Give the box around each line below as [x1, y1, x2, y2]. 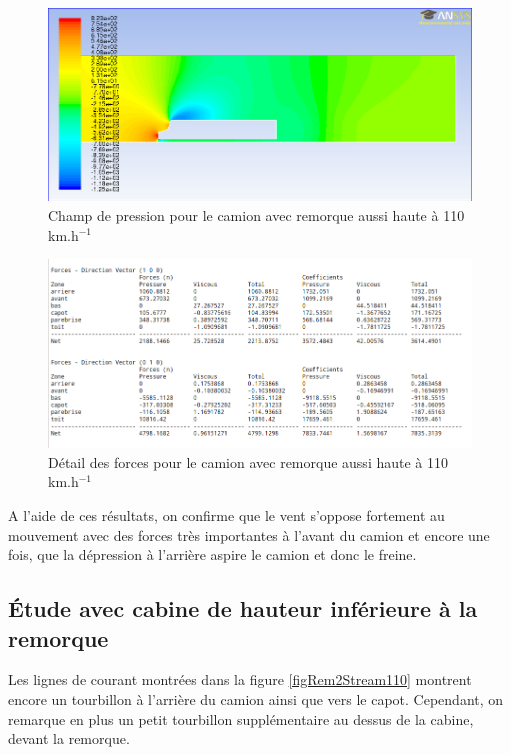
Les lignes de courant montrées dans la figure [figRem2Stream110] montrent [8, 669, 472, 690]
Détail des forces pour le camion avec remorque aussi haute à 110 [48, 451, 448, 472]
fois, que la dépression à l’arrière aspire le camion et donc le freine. [8, 544, 417, 565]
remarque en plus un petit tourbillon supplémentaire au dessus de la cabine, [8, 708, 474, 729]
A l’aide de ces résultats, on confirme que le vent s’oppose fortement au [8, 504, 445, 525]
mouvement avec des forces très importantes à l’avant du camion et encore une [8, 524, 490, 545]
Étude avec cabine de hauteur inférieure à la [8, 593, 478, 624]
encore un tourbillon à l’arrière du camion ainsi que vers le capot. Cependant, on [8, 688, 504, 709]
